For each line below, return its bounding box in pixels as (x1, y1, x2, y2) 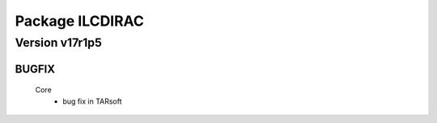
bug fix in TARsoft (62, 96, 122, 106)
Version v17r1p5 (15, 35, 103, 50)
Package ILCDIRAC (15, 12, 145, 30)
